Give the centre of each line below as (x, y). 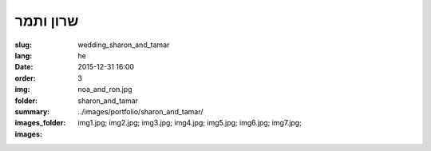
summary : (32, 111)
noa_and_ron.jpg (105, 89)
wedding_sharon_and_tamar (124, 45)
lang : (24, 55)
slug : (23, 45)
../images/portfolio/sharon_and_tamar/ (140, 111)
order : (25, 78)
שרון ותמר (47, 21)
